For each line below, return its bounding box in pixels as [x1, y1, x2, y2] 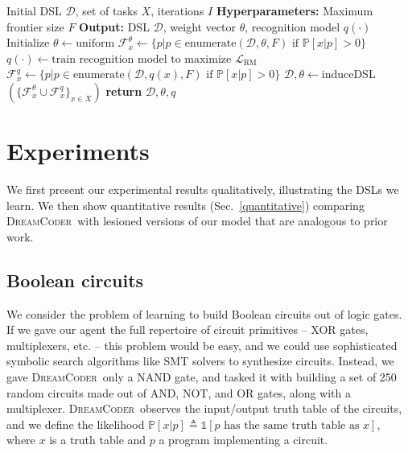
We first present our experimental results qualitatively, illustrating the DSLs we [6, 181, 399, 198]
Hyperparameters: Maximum [216, 2, 373, 19]
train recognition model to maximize [52, 53, 232, 65]
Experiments [6, 134, 150, 167]
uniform [76, 38, 115, 50]
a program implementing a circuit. [159, 431, 328, 448]
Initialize [6, 34, 50, 51]
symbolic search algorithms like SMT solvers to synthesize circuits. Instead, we [6, 352, 394, 369]
